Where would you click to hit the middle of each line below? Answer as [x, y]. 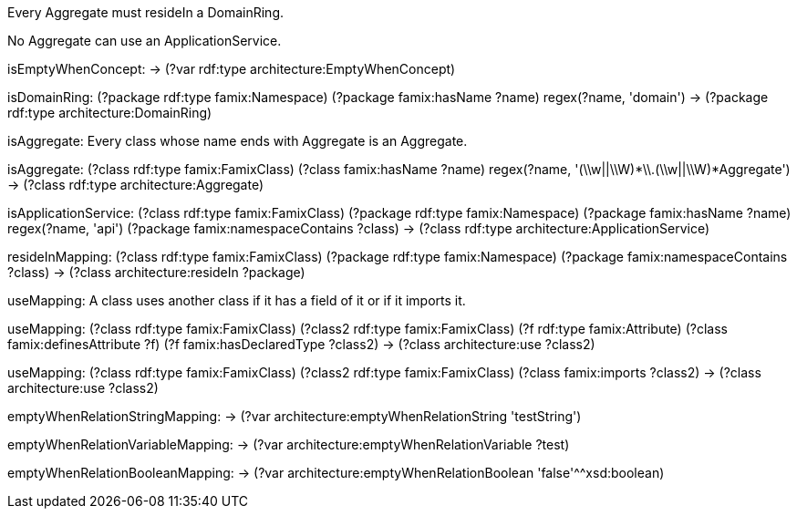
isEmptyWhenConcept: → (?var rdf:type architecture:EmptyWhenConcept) [232, 69]
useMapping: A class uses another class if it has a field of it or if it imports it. [237, 300]
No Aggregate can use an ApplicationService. [145, 41]
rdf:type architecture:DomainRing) [110, 113]
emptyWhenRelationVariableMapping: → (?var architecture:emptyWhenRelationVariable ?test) [289, 444]
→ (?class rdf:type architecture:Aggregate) [136, 185]
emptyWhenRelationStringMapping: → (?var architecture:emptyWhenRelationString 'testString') [295, 416]
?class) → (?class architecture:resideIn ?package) [156, 272]
